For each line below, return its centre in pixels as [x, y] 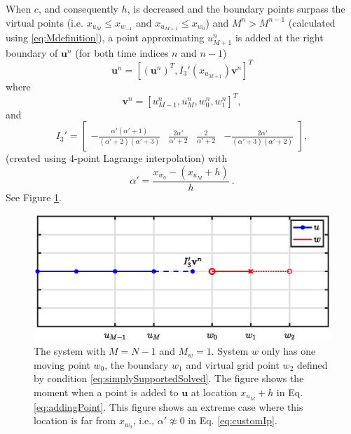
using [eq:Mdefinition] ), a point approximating [105, 38]
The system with [70, 351]
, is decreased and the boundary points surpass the [236, 8]
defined [312, 364]
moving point [62, 364]
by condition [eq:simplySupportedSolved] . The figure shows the [169, 378]
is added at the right [279, 38]
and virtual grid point [233, 364]
